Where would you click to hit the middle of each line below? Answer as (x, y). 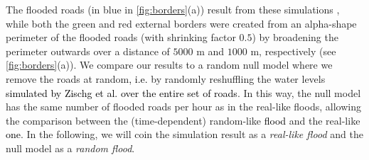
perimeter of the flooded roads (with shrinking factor (121, 37)
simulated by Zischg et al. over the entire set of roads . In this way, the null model (183, 92)
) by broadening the (295, 37)
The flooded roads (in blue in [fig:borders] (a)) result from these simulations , (173, 9)
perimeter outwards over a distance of (88, 51)
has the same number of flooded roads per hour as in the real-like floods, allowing (183, 107)
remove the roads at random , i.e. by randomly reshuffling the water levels (166, 78)
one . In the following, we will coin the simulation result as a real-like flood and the (184, 134)
